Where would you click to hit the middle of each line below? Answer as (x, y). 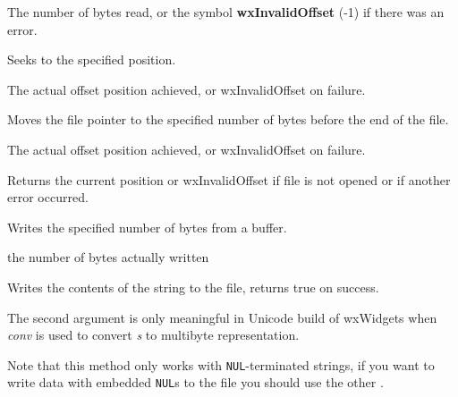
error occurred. (48, 197)
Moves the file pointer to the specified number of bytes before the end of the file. (228, 119)
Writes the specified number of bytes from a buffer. (147, 227)
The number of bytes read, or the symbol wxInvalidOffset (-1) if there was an (226, 12)
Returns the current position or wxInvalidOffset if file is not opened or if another (229, 179)
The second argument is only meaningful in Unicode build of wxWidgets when (222, 317)
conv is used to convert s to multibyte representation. (153, 335)
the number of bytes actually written (108, 257)
